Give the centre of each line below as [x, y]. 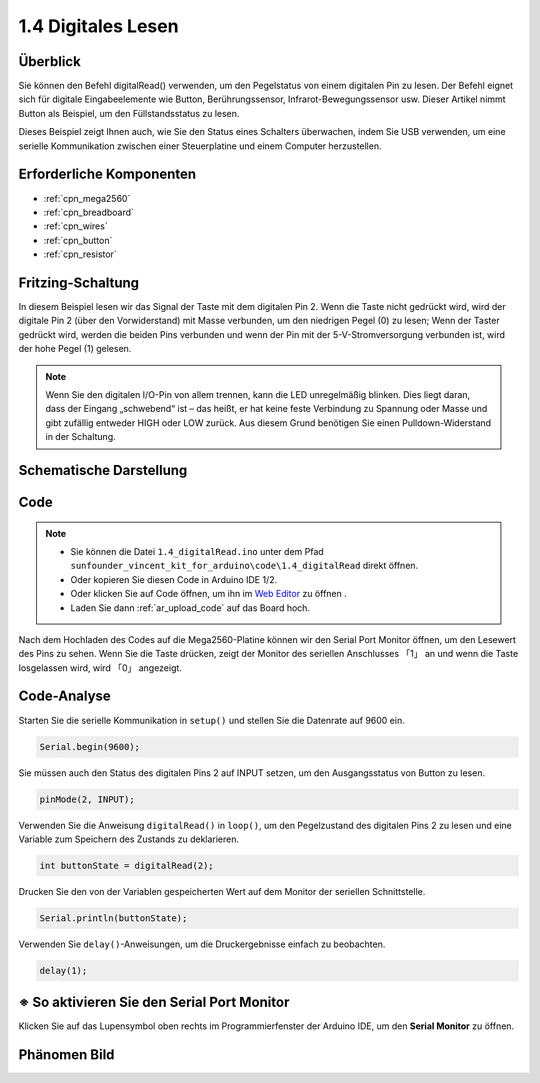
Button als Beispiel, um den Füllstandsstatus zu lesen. [129, 113]
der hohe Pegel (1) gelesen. [75, 349]
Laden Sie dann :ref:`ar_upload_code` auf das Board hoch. [190, 607]
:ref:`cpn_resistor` [80, 254]
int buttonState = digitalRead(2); [126, 865]
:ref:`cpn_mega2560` [87, 198]
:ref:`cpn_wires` [76, 226]
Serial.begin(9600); [89, 746]
